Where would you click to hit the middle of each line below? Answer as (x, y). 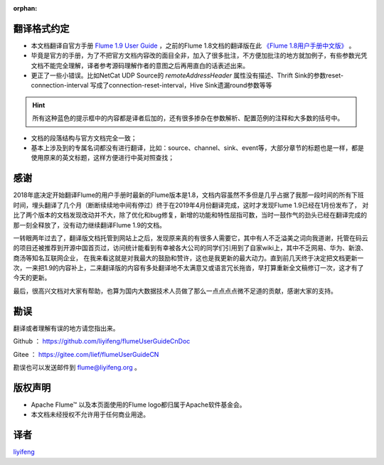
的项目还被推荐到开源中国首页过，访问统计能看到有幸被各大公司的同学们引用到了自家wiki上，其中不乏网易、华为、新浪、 (190, 248)
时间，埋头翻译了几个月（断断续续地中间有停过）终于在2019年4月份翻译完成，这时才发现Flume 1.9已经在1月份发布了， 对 (191, 205)
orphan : (25, 8)
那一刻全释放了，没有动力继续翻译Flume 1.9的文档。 (90, 225)
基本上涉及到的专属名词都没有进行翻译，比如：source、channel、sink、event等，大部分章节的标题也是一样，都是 (197, 148)
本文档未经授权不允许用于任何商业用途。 (90, 415)
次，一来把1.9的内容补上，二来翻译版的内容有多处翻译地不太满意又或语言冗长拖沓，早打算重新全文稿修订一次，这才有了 (188, 268)
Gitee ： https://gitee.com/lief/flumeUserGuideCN (86, 354)
